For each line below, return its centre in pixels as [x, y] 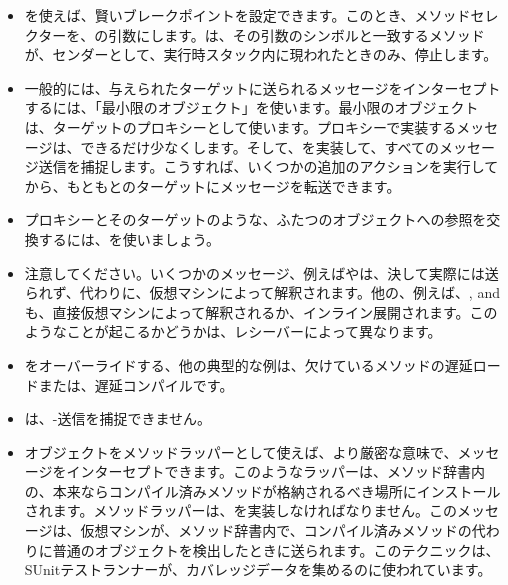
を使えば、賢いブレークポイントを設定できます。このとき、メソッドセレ [261, 15]
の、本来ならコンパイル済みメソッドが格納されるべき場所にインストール [262, 490]
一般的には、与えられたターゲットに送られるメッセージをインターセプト [262, 87]
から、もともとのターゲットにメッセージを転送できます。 [212, 185]
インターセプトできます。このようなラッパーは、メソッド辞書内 [276, 471]
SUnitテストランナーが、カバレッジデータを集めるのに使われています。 [258, 569]
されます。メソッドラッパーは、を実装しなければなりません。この [240, 510]
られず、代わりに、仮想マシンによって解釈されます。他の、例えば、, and [262, 292]
